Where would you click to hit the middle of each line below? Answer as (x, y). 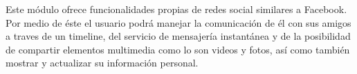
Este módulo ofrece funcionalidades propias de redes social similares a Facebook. (176, 9)
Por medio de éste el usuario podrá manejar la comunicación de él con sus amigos (178, 22)
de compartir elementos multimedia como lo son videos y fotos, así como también (178, 49)
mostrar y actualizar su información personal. (102, 63)
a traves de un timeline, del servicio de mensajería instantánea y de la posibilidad (178, 36)
